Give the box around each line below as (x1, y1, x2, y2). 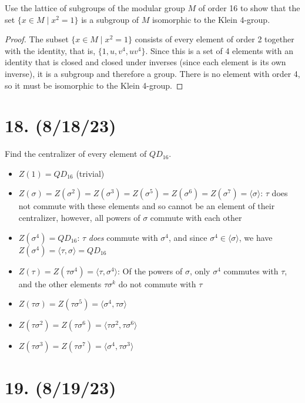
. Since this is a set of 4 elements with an (145, 44, 293, 56)
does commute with (88, 231, 158, 243)
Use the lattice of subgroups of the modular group (5, 2, 185, 14)
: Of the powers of (118, 264, 183, 277)
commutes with (223, 264, 279, 277)
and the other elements (18, 277, 102, 290)
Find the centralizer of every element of (5, 147, 147, 160)
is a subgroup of (81, 13, 139, 25)
